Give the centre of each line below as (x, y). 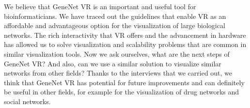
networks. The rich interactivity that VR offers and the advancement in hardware (125, 35)
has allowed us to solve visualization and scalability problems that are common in (125, 44)
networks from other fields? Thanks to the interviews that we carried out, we (118, 73)
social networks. (27, 101)
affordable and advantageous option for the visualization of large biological (115, 25)
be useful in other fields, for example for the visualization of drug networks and (122, 92)
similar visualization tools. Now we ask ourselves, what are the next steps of (117, 54)
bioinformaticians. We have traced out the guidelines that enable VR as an (115, 16)
